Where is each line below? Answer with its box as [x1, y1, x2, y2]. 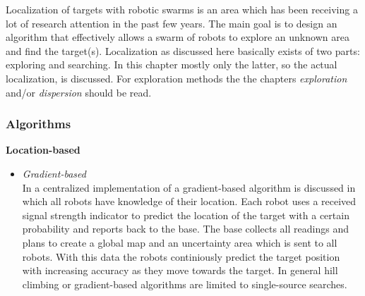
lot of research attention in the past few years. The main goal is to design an [6, 16, 337, 30]
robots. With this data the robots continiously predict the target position [22, 249, 340, 264]
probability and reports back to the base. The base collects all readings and [22, 221, 349, 236]
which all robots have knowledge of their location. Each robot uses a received [22, 194, 357, 209]
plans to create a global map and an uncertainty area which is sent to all [22, 235, 337, 249]
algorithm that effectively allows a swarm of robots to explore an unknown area [6, 30, 349, 44]
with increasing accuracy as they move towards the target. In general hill [22, 263, 338, 278]
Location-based [6, 142, 80, 157]
